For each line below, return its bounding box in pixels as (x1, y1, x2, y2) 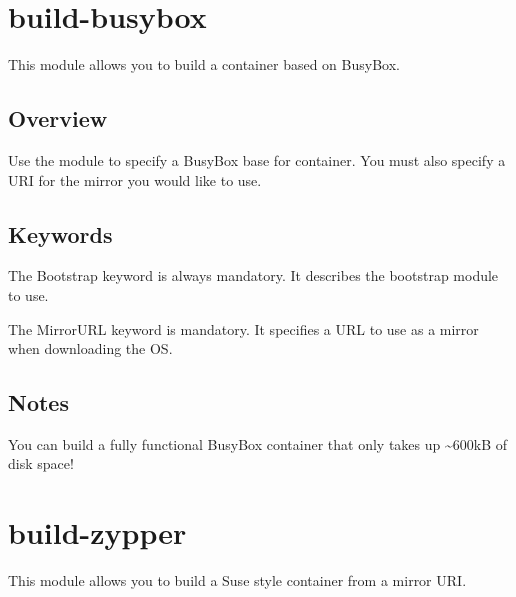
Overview (8, 103, 108, 134)
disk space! (8, 453, 74, 474)
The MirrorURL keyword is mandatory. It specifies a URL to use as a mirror (8, 318, 479, 339)
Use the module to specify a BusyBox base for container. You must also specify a (8, 149, 506, 170)
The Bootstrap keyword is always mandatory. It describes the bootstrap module (8, 265, 499, 286)
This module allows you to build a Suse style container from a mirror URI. (8, 570, 467, 591)
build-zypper (8, 512, 187, 553)
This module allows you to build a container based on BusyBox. (8, 54, 400, 75)
